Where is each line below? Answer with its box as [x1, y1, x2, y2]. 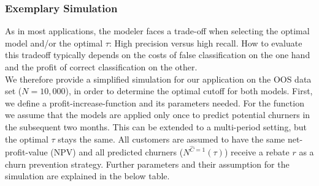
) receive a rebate [224, 146, 290, 158]
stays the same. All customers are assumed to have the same [58, 132, 285, 145]
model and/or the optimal [5, 36, 103, 49]
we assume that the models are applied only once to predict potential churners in [5, 108, 310, 121]
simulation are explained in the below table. [5, 169, 170, 182]
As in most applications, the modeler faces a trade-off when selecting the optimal [5, 24, 310, 37]
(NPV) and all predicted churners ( [50, 146, 183, 158]
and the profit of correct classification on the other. [5, 61, 198, 73]
